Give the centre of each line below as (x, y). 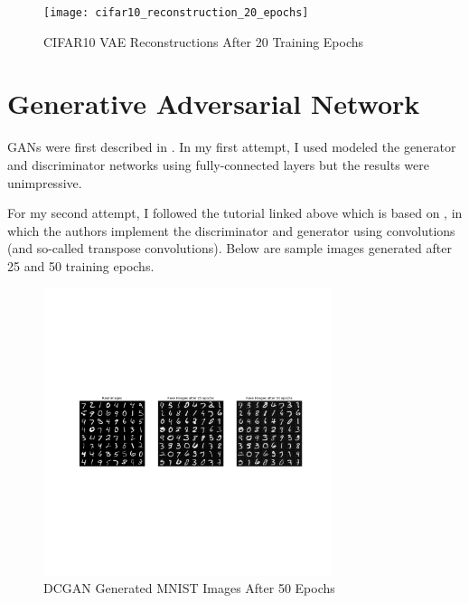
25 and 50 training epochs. (81, 265)
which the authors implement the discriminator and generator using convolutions (231, 230)
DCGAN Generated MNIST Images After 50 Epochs (189, 588)
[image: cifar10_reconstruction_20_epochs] (176, 13)
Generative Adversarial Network (214, 104)
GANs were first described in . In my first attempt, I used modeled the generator (232, 147)
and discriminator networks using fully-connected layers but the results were (218, 164)
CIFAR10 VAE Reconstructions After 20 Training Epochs (204, 41)
